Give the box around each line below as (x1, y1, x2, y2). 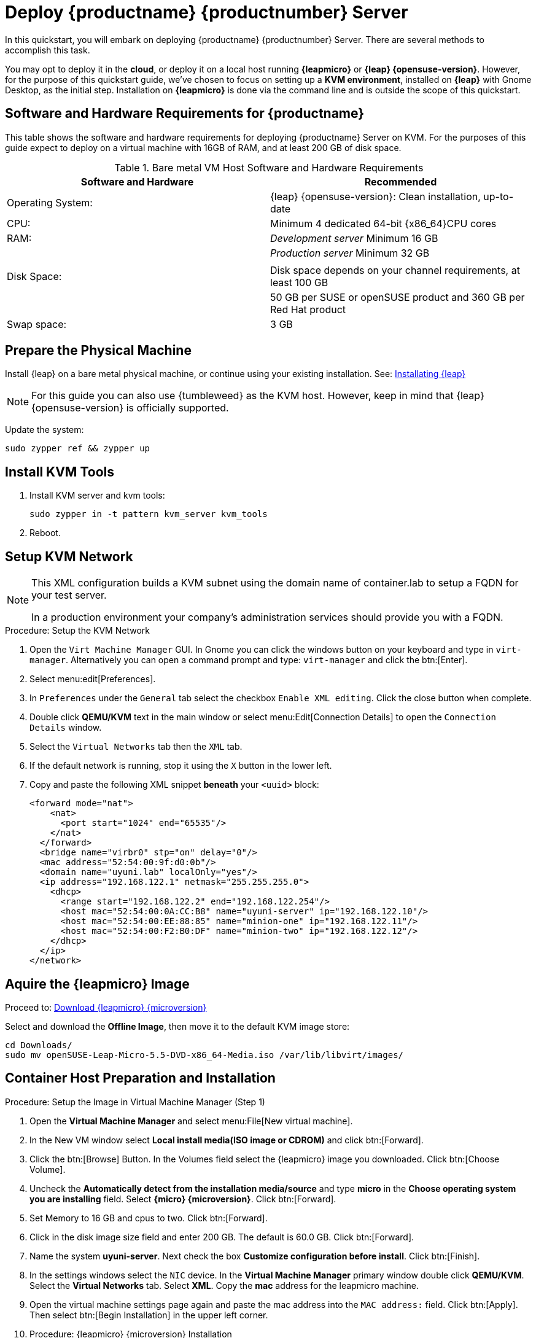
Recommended (364, 175, 437, 188)
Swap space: (7, 317, 67, 330)
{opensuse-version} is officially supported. (31, 402, 229, 414)
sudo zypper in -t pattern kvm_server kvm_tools (29, 509, 268, 519)
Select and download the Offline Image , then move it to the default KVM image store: (5, 1021, 350, 1032)
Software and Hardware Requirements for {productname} (5, 106, 365, 122)
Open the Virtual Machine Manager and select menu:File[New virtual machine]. (29, 1115, 353, 1126)
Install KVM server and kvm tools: (29, 490, 165, 501)
